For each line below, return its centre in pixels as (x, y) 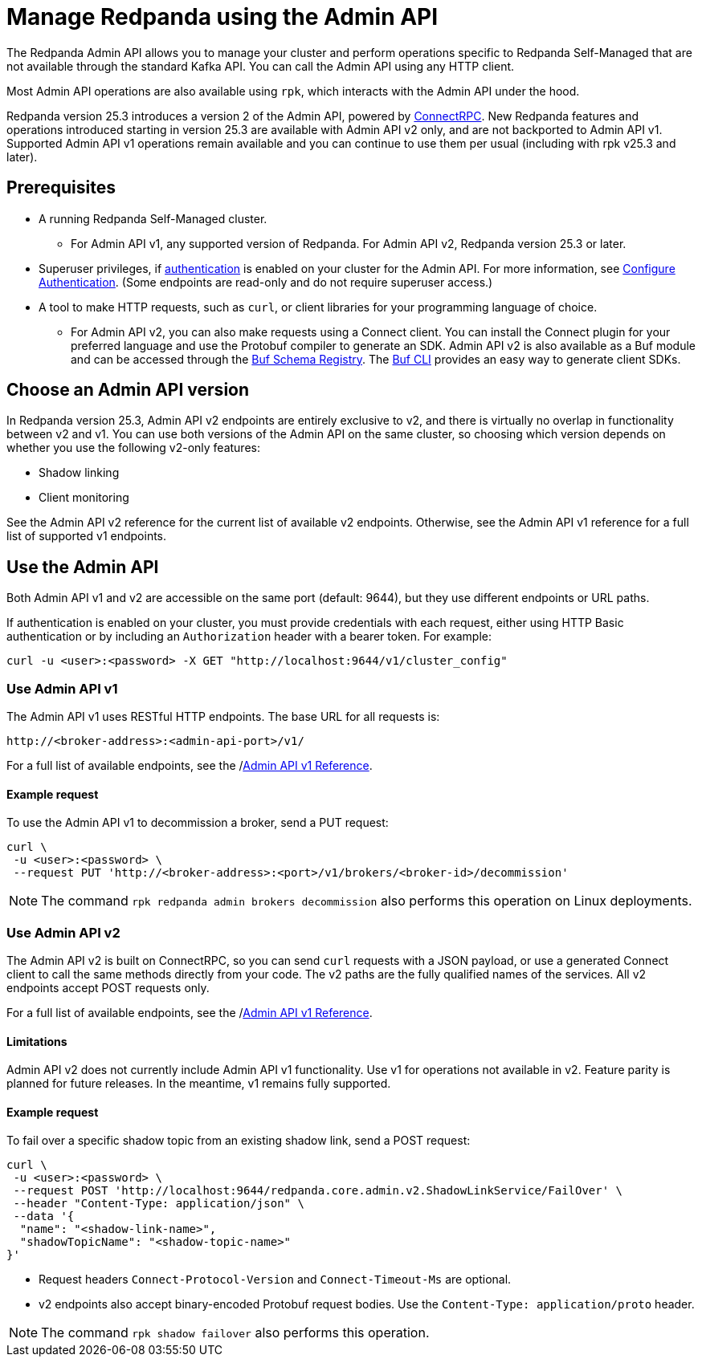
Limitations (37, 1041)
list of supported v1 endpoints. (87, 536)
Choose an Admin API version (128, 390)
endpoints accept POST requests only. (108, 988)
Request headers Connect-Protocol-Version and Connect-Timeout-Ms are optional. (275, 1280)
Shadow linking (79, 473)
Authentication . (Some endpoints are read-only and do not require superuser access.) (266, 282)
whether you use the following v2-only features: (133, 448)
